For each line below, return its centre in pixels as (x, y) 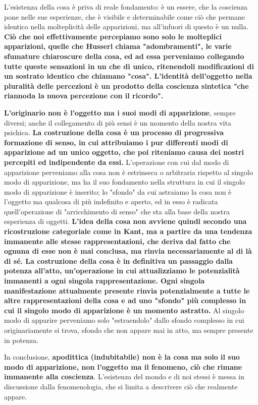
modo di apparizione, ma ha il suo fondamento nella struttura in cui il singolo (124, 182)
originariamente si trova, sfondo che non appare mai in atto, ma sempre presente (129, 330)
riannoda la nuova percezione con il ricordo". (84, 96)
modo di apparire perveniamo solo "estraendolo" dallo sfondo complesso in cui (124, 320)
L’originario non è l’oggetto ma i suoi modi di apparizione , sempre (120, 112)
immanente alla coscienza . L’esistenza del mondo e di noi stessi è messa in (124, 377)
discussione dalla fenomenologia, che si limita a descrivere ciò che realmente (121, 386)
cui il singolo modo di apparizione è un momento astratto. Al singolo (124, 310)
